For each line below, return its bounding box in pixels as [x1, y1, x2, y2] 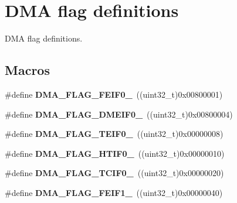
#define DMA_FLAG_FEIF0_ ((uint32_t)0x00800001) [5, 88, 223, 100]
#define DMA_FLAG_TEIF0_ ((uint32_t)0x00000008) [5, 128, 224, 140]
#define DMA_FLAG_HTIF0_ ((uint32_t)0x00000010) [5, 147, 225, 159]
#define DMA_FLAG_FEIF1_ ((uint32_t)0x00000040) [5, 186, 223, 198]
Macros [5, 61, 50, 79]
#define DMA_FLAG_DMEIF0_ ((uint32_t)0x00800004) [5, 108, 233, 120]
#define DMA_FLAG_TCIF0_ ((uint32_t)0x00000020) [5, 167, 224, 179]
